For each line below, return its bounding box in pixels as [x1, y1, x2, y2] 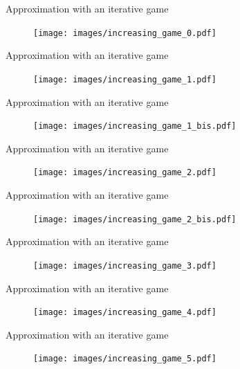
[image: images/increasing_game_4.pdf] [33, 307, 216, 318]
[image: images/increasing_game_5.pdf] [33, 354, 216, 364]
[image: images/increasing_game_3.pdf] [33, 260, 216, 271]
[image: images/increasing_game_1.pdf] [33, 74, 216, 84]
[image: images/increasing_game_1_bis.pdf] [33, 121, 237, 132]
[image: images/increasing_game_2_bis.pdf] [33, 214, 237, 224]
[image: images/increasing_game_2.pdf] [33, 168, 216, 178]
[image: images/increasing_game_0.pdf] [33, 28, 216, 38]
